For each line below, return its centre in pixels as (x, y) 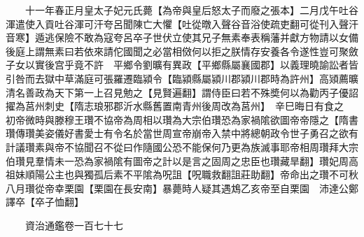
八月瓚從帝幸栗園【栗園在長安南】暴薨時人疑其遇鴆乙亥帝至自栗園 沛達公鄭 (182, 188)
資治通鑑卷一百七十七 (74, 225)
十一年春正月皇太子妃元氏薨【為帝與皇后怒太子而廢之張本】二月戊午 (182, 10)
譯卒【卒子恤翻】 (45, 202)
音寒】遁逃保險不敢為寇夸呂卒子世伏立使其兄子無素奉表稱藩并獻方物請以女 (177, 37)
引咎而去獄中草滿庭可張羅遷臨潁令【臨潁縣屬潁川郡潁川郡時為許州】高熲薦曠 (182, 78)
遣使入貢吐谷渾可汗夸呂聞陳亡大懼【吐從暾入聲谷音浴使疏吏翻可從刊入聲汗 (187, 23)
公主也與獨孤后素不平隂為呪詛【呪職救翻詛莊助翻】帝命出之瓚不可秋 (201, 174)
